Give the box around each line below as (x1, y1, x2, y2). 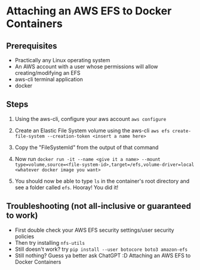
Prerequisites (6, 41, 57, 51)
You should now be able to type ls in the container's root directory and (14, 177, 190, 184)
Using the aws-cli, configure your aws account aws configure (14, 115, 167, 122)
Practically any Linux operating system (14, 57, 110, 63)
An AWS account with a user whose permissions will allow (14, 63, 158, 70)
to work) (6, 211, 38, 221)
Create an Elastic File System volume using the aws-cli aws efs (14, 127, 170, 134)
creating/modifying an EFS (14, 69, 81, 76)
